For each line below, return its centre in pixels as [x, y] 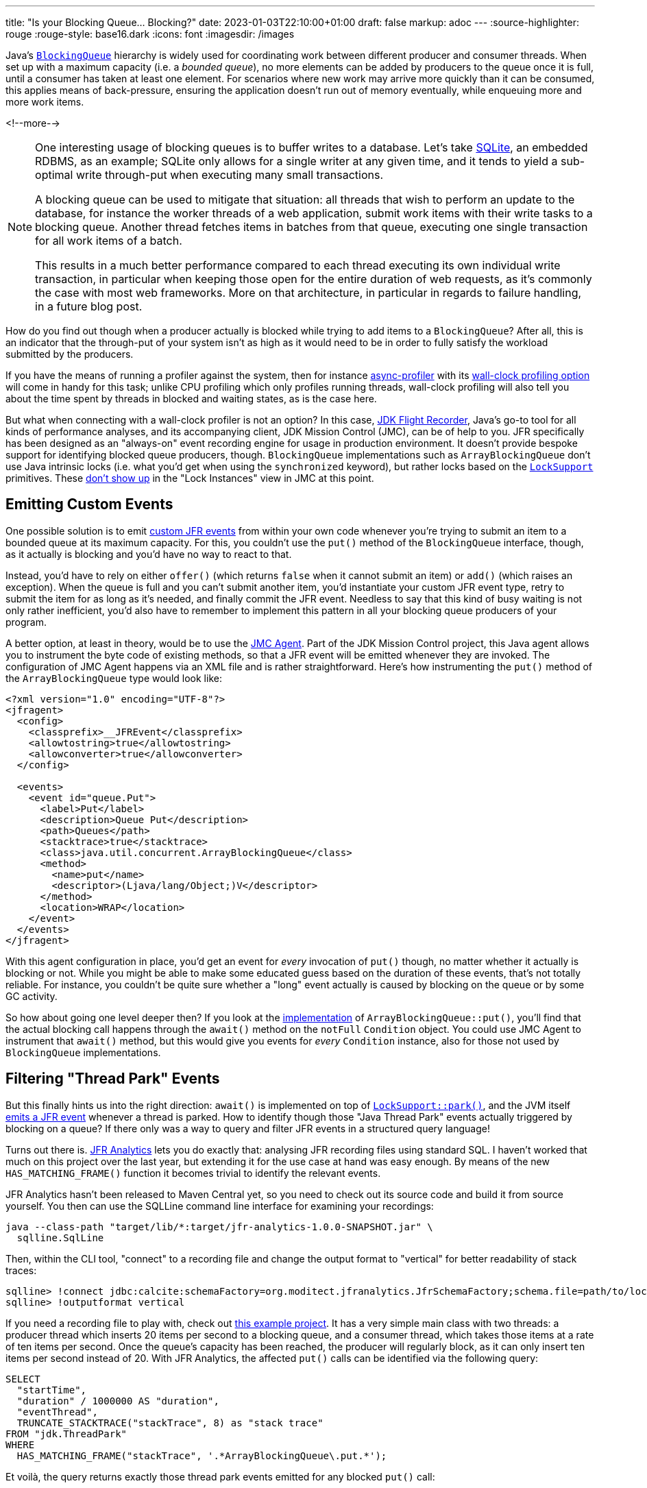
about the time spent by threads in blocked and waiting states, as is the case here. [191, 399]
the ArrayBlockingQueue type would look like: [114, 678]
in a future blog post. [89, 306]
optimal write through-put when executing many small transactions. [209, 175]
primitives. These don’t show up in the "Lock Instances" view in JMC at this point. [190, 478]
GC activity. [32, 996]
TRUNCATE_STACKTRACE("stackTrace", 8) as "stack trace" [170, 1423]
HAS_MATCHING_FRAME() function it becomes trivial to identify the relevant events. [193, 1173]
